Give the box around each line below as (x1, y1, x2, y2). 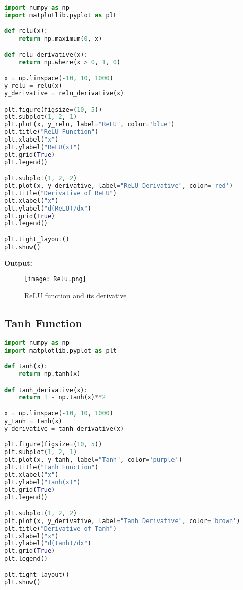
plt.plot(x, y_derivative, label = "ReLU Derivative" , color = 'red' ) (4, 182, 233, 190)
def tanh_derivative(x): (4, 386, 88, 394)
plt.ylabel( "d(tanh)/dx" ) (4, 540, 91, 547)
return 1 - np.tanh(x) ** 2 (18, 394, 106, 401)
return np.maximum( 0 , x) (18, 35, 102, 43)
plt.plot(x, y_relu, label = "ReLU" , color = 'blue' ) (4, 121, 175, 128)
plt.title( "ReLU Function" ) (4, 128, 99, 136)
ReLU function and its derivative (24, 290, 127, 300)
